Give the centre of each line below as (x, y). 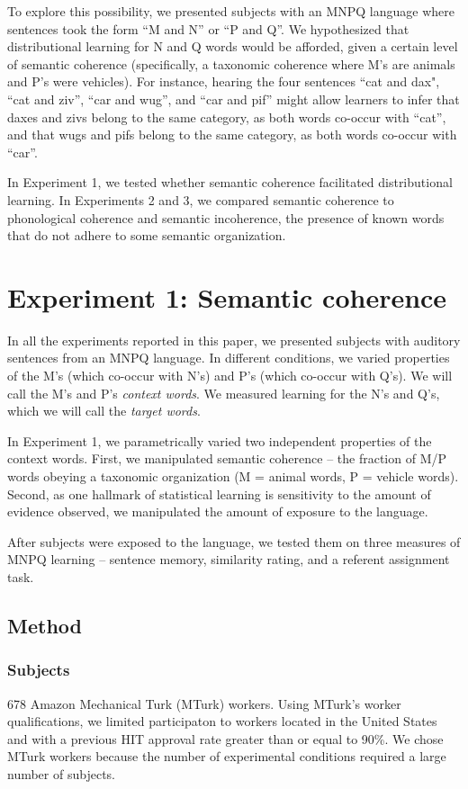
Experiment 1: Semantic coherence (227, 296)
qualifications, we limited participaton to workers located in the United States (222, 721)
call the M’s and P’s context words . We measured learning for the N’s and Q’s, (224, 393)
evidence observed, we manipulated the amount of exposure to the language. (218, 511)
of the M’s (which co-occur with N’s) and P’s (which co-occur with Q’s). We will (230, 376)
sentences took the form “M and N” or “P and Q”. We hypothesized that (208, 28)
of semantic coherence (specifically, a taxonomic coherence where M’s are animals (231, 63)
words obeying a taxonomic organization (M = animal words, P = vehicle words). (233, 476)
